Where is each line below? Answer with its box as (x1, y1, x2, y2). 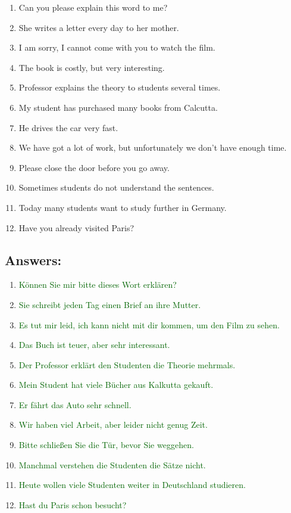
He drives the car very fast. (18, 121, 118, 133)
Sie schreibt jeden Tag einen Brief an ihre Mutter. (18, 298, 201, 310)
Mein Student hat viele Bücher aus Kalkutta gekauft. (18, 378, 214, 391)
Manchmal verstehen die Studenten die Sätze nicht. (18, 458, 206, 471)
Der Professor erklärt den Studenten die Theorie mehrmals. (18, 358, 236, 371)
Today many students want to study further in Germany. (18, 201, 227, 213)
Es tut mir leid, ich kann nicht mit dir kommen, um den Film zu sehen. (18, 318, 280, 331)
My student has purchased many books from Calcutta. (18, 101, 218, 113)
